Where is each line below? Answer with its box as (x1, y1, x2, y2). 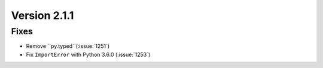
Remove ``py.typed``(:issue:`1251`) (26, 43, 110, 50)
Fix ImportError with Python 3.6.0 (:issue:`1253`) (26, 51, 151, 58)
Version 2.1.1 (11, 9, 74, 22)
